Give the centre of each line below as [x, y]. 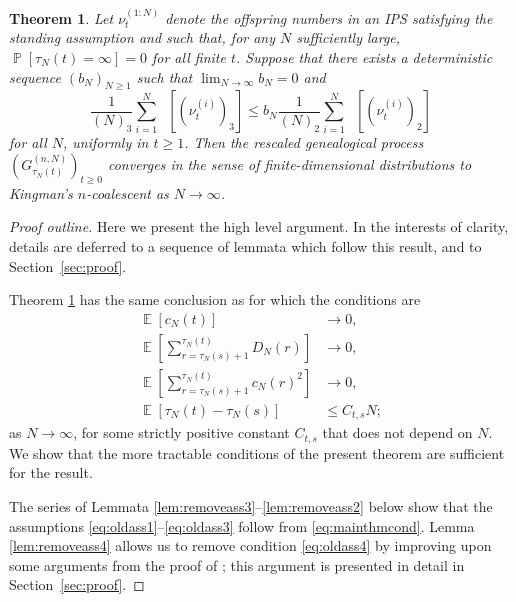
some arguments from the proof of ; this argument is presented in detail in [237, 564]
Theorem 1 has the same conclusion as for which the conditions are [215, 299]
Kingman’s [41, 192]
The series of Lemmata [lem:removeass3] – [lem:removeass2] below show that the [251, 505]
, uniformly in [106, 142]
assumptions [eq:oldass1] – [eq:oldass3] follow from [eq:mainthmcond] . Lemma [242, 525]
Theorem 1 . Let [61, 17]
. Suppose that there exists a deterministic [364, 57]
